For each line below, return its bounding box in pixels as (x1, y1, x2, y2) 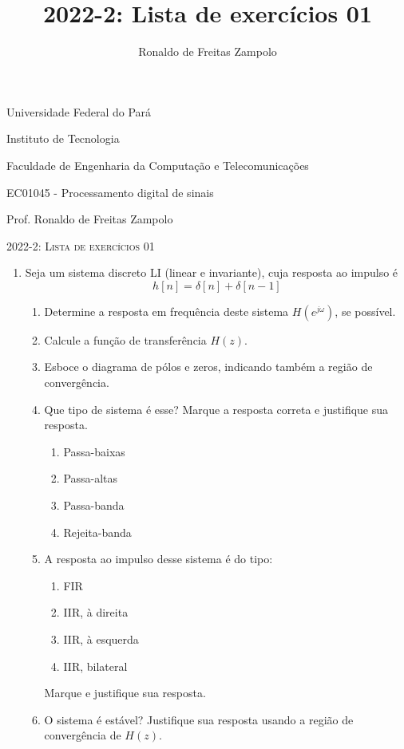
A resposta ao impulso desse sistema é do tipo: (44, 550, 273, 567)
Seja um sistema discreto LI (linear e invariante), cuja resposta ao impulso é (25, 264, 398, 281)
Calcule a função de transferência (44, 331, 207, 348)
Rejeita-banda (63, 523, 132, 540)
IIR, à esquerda (63, 631, 139, 647)
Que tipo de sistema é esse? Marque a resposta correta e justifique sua (44, 400, 389, 417)
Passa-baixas (63, 443, 125, 459)
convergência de (44, 727, 121, 743)
